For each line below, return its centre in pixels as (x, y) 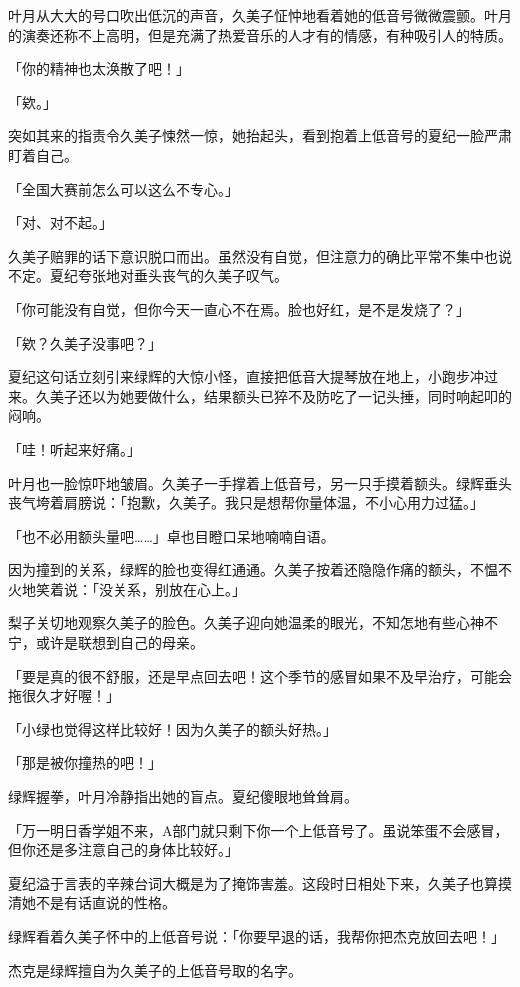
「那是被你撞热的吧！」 (85, 762)
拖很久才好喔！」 (64, 695)
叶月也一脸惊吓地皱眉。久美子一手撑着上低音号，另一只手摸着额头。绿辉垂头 (260, 482)
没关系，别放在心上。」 (172, 588)
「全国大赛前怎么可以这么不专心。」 (123, 188)
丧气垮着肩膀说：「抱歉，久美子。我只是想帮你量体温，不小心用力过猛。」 (246, 502)
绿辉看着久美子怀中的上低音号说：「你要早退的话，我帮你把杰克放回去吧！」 (256, 936)
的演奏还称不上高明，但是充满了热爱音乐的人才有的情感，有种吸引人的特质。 (260, 34)
